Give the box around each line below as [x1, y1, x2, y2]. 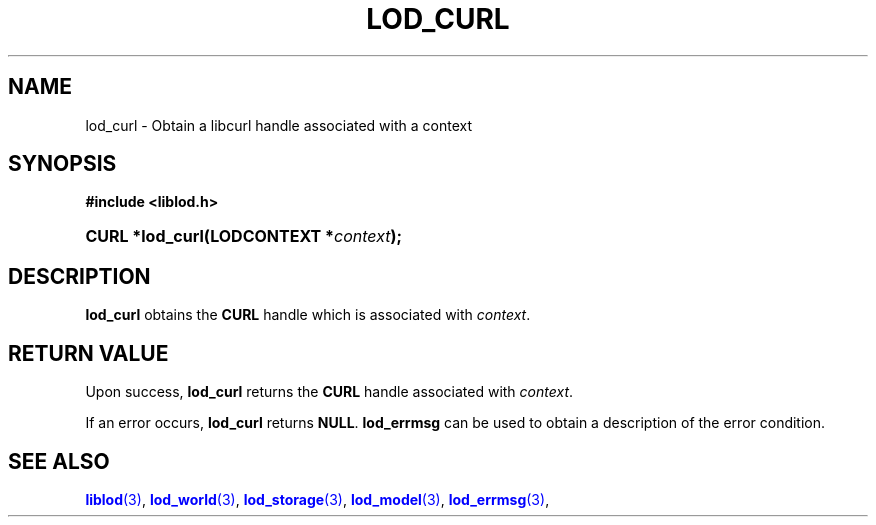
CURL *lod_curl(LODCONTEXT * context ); [85, 226, 402, 247]
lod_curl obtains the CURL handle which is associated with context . [85, 306, 531, 324]
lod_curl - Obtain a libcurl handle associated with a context [85, 116, 473, 134]
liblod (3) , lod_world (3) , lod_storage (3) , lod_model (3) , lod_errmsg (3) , [85, 490, 550, 508]
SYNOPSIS [8, 151, 117, 177]
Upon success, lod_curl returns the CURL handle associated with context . [85, 383, 574, 401]
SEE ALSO [8, 448, 110, 474]
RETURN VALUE [8, 340, 169, 366]
